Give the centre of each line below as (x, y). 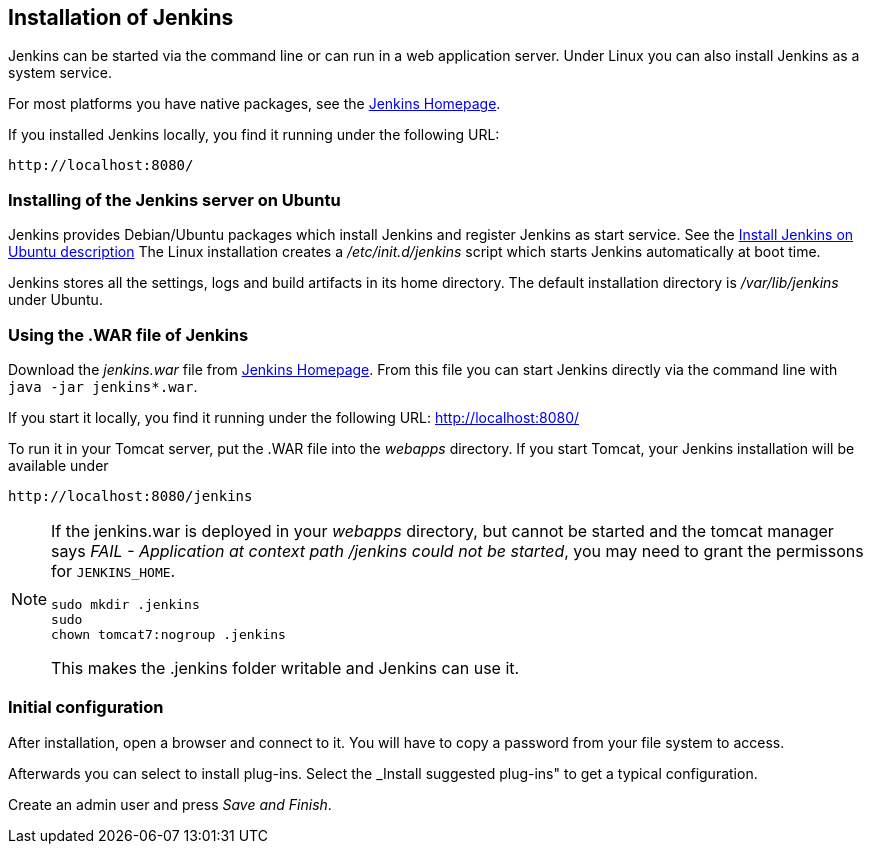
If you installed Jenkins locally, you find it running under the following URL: (254, 135)
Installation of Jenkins (121, 17)
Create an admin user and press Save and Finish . (170, 804)
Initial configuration (86, 707)
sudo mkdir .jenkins (125, 604)
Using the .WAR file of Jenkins (128, 334)
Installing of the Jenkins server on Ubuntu (174, 199)
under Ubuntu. (55, 300)
